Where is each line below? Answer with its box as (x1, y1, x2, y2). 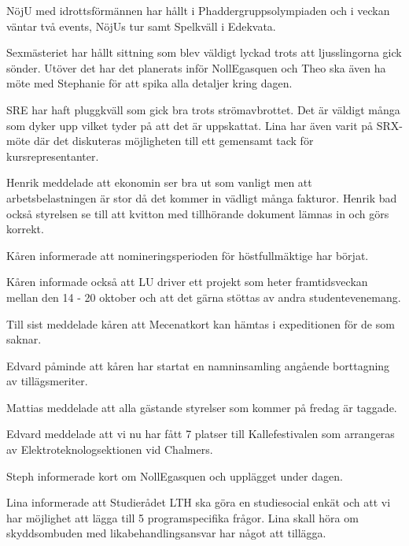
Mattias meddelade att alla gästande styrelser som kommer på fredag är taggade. (6, 399, 397, 415)
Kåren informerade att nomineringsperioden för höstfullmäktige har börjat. (6, 247, 369, 263)
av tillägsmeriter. (6, 373, 88, 389)
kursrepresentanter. (6, 147, 99, 164)
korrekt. (6, 221, 44, 237)
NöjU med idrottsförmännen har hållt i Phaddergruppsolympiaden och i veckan (6, 2, 390, 18)
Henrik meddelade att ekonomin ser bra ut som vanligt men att (6, 174, 312, 191)
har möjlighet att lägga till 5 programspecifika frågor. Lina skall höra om (6, 509, 359, 526)
